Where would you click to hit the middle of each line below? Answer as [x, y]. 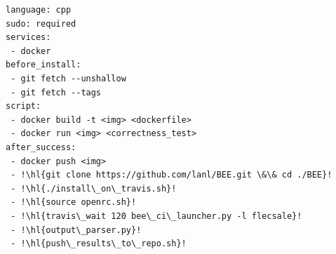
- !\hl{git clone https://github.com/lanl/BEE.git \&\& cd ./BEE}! [172, 175]
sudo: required [41, 24]
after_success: [41, 147]
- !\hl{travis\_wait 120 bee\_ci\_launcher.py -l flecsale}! [156, 216]
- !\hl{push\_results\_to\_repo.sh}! [99, 244]
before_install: [43, 65]
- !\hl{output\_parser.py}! [76, 230]
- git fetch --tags [56, 92]
